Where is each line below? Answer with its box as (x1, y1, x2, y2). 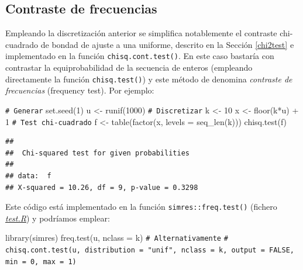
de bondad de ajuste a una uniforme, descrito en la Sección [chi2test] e (40, 38, 294, 50)
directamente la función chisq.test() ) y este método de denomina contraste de (5, 72, 292, 85)
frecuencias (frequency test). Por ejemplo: (5, 84, 154, 96)
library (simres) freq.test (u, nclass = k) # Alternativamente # (5, 231, 228, 244)
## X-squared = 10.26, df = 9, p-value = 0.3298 (5, 183, 198, 192)
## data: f (5, 171, 51, 180)
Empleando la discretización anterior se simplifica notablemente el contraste (5, 27, 277, 39)
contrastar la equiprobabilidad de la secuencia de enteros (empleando (5, 61, 253, 74)
